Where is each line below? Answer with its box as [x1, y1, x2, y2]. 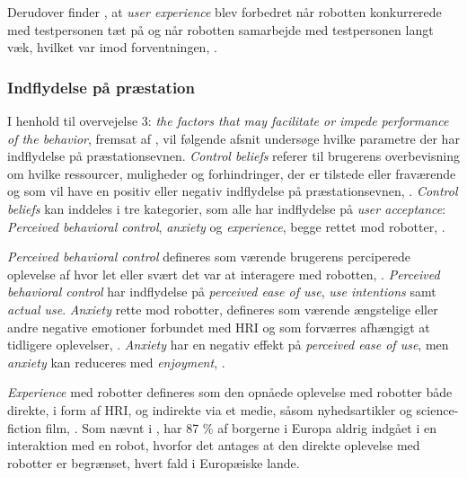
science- [416, 400, 459, 419]
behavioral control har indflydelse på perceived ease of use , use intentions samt [7, 282, 436, 301]
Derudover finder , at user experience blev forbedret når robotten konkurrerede [7, 3, 442, 21]
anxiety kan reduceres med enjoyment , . [7, 352, 225, 371]
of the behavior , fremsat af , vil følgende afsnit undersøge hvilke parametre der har [7, 128, 460, 147]
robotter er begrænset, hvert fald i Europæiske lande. [7, 453, 300, 472]
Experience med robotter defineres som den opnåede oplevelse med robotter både [7, 383, 453, 402]
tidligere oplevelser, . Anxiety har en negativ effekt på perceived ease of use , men [7, 335, 449, 354]
